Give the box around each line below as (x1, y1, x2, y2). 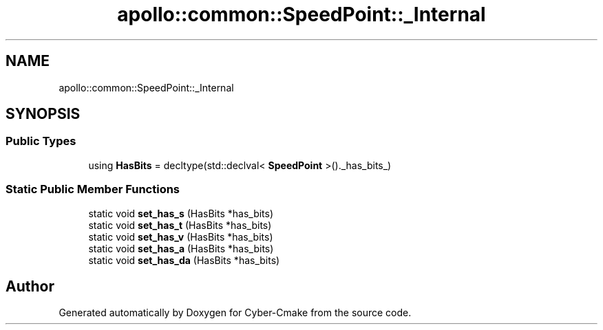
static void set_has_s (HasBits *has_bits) (88, 207, 274, 219)
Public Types (6, 134, 76, 148)
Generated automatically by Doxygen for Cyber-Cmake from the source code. (59, 307, 412, 319)
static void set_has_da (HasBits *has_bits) (88, 254, 280, 266)
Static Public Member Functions (6, 182, 180, 197)
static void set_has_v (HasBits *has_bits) (88, 230, 273, 243)
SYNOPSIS (6, 105, 81, 123)
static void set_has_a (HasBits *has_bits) (88, 242, 274, 254)
